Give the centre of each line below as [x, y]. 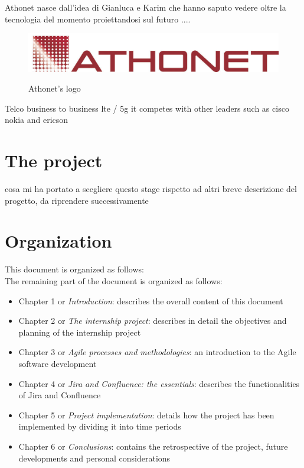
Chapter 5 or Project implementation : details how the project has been [146, 415]
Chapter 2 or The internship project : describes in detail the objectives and [153, 321]
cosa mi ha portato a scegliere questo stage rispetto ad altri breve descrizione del [151, 189]
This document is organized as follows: [74, 269]
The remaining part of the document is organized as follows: [114, 281]
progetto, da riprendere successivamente [77, 200]
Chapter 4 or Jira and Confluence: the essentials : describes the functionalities [159, 383]
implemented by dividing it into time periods [100, 426]
